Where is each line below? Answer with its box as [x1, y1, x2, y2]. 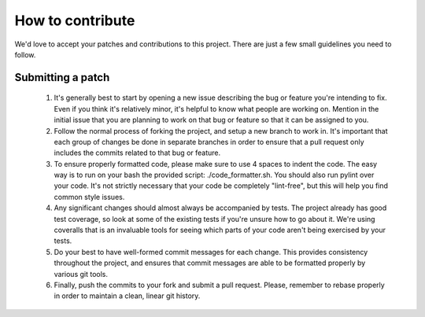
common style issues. [54, 192, 125, 201]
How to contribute [14, 12, 135, 29]
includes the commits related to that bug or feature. [54, 148, 221, 157]
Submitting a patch [14, 71, 110, 84]
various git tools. [54, 269, 108, 278]
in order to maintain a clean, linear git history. [54, 291, 201, 300]
